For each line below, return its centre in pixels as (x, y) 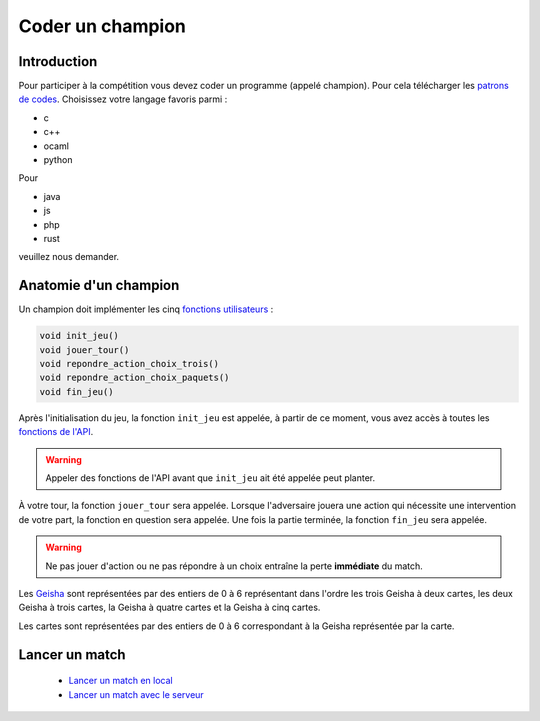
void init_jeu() (79, 336)
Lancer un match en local (121, 681)
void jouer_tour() (84, 349)
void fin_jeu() (76, 391)
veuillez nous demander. (69, 257)
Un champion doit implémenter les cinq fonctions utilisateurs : (146, 309)
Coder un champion (102, 26)
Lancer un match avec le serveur (136, 694)
